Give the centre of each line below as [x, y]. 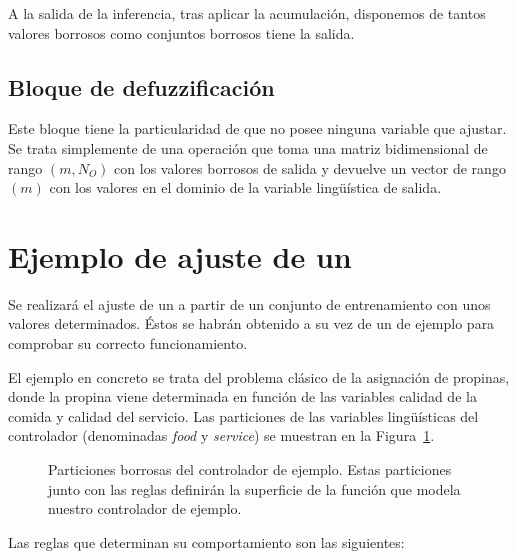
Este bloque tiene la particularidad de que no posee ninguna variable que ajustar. [257, 128]
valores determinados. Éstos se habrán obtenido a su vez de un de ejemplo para [251, 323]
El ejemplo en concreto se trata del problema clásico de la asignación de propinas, [259, 376]
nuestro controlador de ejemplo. [145, 508]
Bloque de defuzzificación [141, 86]
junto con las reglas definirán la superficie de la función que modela [254, 488]
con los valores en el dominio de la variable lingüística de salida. [245, 187]
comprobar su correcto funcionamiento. [128, 343]
